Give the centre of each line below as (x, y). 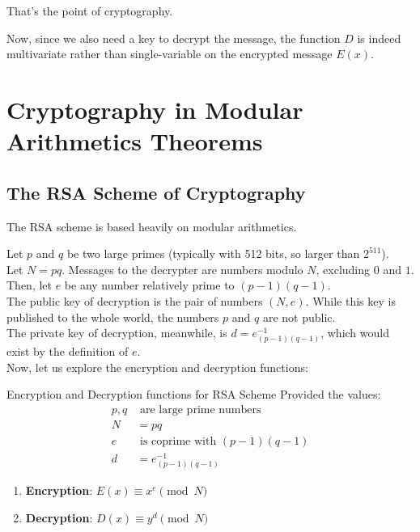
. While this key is (350, 300)
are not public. (299, 317)
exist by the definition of (68, 351)
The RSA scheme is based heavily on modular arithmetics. (152, 226)
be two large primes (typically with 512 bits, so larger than (213, 253)
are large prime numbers (201, 410)
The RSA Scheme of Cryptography (156, 192)
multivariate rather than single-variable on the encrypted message (170, 54)
